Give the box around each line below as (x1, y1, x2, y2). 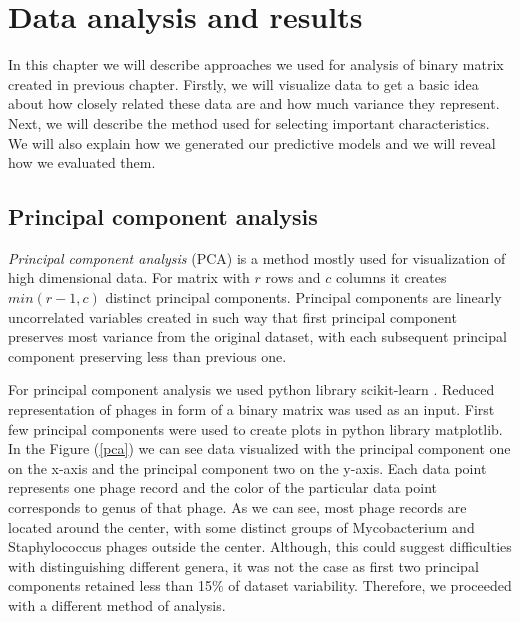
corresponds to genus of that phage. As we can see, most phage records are (8, 497, 467, 518)
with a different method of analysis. (8, 594, 226, 615)
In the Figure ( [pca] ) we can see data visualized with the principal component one (8, 438, 511, 459)
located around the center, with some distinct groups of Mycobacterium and (8, 516, 475, 537)
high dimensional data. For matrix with (8, 267, 250, 288)
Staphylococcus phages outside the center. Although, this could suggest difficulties (8, 536, 512, 557)
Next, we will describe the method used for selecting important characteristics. (8, 112, 490, 133)
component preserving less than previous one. (8, 345, 287, 366)
